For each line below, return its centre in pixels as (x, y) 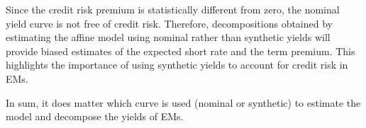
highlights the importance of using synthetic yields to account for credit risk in (177, 65)
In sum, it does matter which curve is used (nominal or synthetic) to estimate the (183, 102)
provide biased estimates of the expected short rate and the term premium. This (181, 51)
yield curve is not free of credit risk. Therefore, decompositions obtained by (169, 23)
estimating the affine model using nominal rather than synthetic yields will (168, 37)
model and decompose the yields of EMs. (95, 116)
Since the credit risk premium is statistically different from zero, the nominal (173, 9)
